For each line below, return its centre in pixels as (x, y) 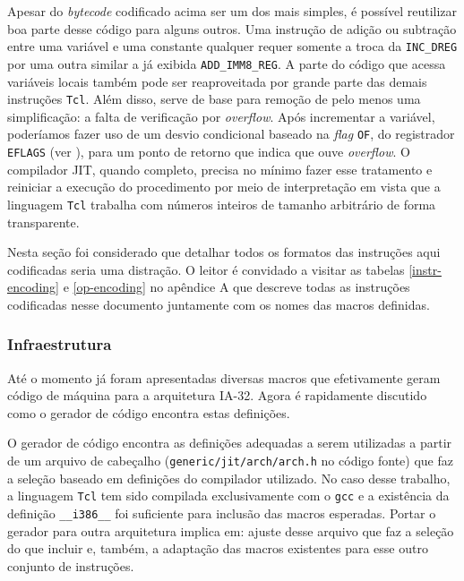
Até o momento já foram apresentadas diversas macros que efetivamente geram (224, 377)
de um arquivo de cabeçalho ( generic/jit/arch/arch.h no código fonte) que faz (230, 461)
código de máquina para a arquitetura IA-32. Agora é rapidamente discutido (217, 395)
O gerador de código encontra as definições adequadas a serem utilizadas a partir (230, 443)
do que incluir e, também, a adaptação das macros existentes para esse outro (218, 548)
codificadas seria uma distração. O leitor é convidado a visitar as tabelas (206, 269)
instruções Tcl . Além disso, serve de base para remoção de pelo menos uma (214, 99)
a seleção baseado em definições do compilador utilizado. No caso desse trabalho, (229, 478)
